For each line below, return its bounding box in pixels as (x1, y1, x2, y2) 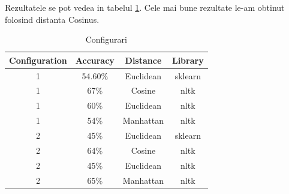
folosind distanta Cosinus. (5, 13, 100, 25)
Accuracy (75, 53, 115, 66)
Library (171, 53, 204, 66)
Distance (125, 53, 162, 66)
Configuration (9, 53, 67, 66)
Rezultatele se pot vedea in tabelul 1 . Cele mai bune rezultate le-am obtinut (5, 1, 285, 13)
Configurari (85, 33, 127, 46)
